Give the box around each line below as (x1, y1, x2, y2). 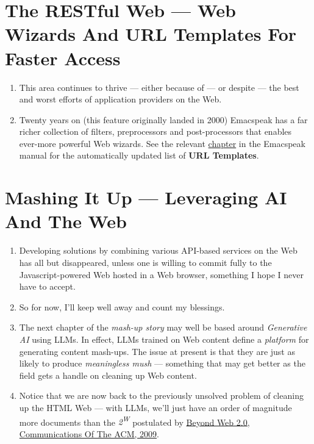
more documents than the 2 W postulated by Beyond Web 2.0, (19, 414, 250, 428)
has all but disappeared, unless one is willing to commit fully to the (19, 256, 272, 268)
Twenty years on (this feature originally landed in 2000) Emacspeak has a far (19, 113, 308, 126)
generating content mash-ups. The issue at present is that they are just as (19, 345, 295, 357)
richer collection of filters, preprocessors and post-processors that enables (19, 125, 292, 138)
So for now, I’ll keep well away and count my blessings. (19, 300, 225, 313)
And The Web (5, 209, 127, 234)
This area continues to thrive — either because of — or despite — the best (19, 81, 299, 93)
